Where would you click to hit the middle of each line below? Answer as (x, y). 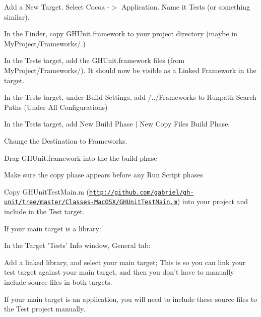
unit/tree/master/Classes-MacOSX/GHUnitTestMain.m (91, 202)
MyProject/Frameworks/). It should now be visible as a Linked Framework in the (130, 70)
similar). (17, 16)
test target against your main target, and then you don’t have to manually (119, 272)
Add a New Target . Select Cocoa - (57, 7)
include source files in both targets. (58, 282)
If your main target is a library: (53, 228)
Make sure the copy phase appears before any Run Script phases (104, 175)
